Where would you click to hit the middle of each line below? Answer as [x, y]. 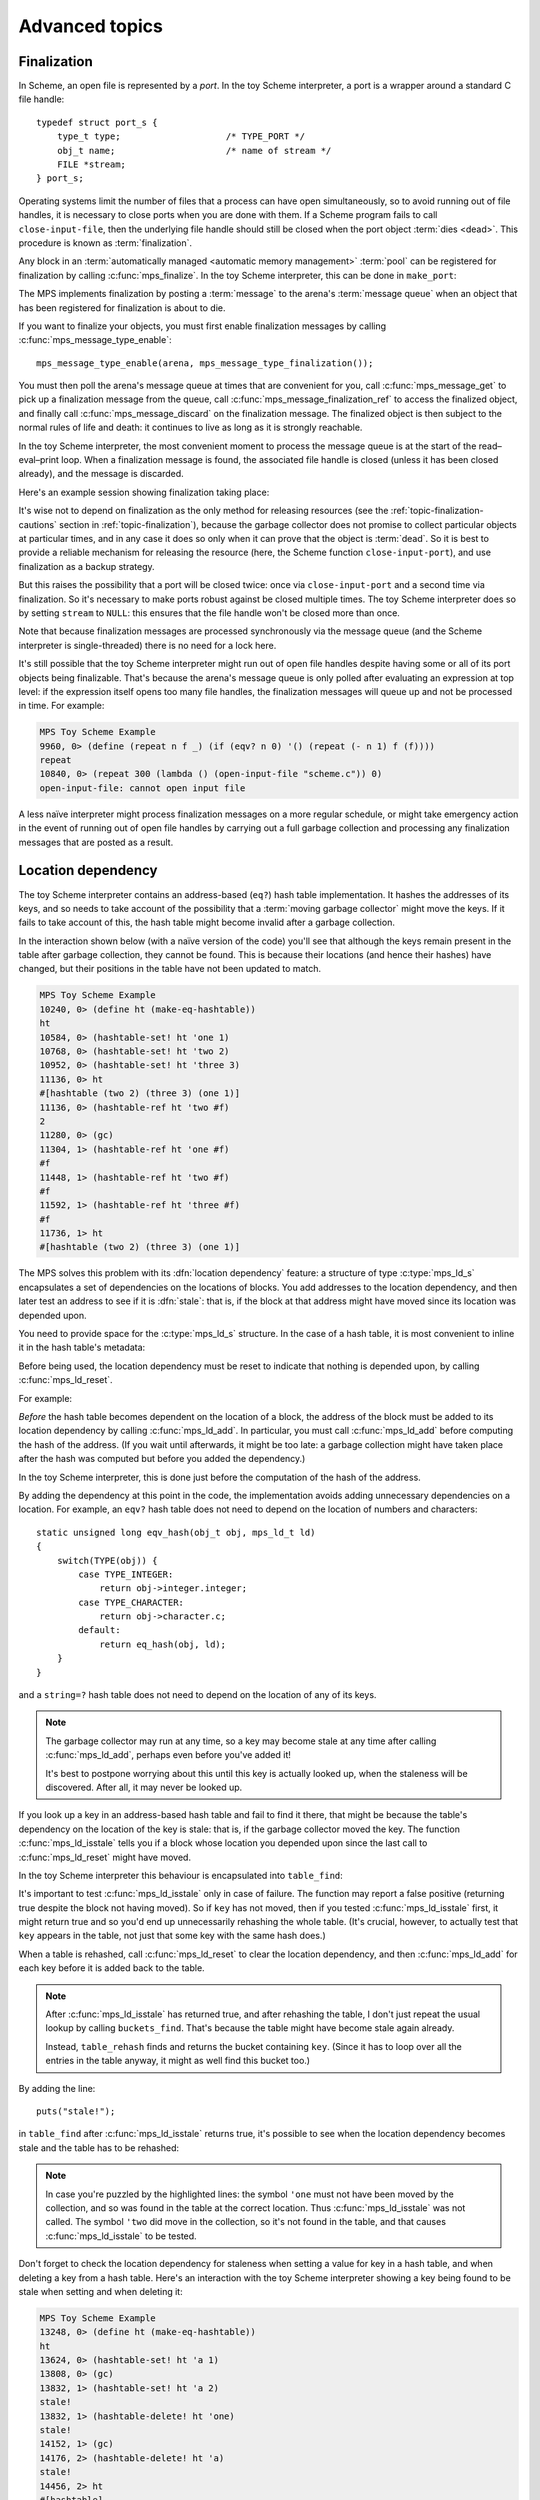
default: [99, 1630]
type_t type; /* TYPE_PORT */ [180, 136]
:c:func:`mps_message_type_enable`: [95, 340]
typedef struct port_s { [97, 122]
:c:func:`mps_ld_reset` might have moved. [105, 1857]
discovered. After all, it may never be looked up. [144, 1787]
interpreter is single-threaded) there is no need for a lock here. [147, 645]
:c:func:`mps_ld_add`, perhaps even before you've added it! [168, 1755]
